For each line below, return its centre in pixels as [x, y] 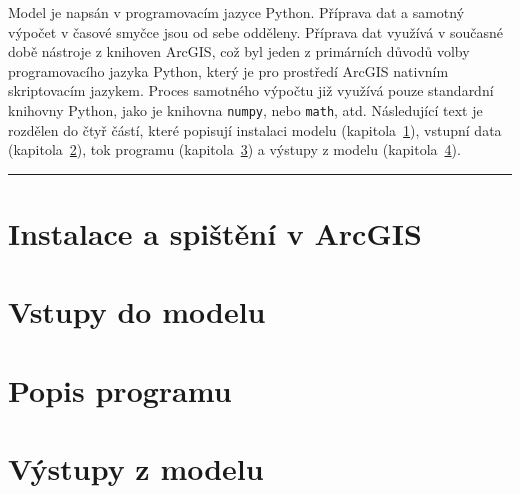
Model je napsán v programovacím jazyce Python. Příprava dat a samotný [236, 12]
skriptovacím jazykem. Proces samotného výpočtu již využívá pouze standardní [251, 90]
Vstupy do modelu [137, 311]
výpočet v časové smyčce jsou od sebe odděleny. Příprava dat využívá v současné [255, 31]
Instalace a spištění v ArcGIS [215, 233]
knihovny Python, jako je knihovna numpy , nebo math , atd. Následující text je [245, 109]
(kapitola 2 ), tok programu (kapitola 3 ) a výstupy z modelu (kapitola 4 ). [234, 149]
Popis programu [120, 389]
